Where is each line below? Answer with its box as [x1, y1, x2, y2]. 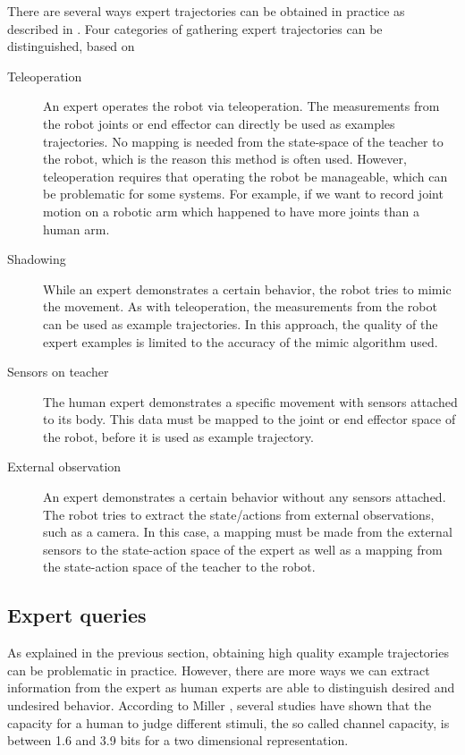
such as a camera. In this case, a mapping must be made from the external [43, 522, 452, 541]
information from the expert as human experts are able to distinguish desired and [7, 678, 455, 697]
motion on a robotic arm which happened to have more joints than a [43, 201, 419, 220]
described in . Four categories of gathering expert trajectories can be [7, 19, 383, 38]
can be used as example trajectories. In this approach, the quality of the [43, 314, 438, 333]
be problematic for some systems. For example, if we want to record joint [43, 184, 444, 203]
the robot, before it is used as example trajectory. [43, 427, 314, 445]
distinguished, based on [7, 37, 135, 55]
